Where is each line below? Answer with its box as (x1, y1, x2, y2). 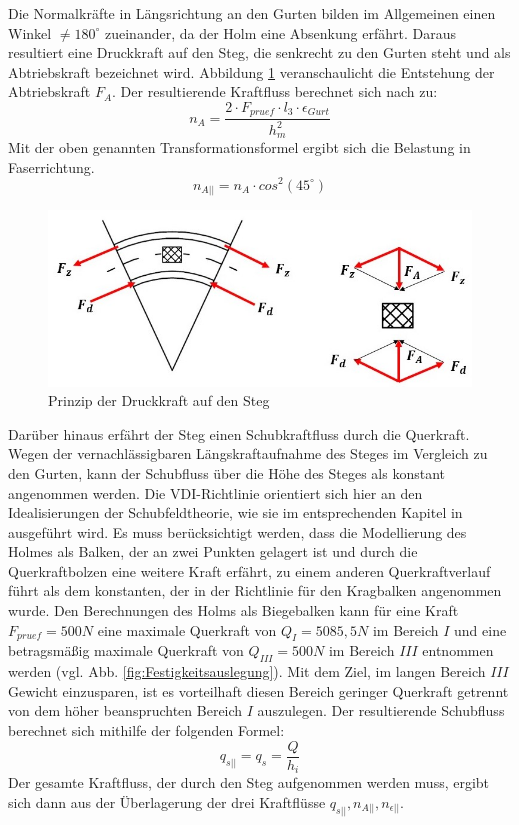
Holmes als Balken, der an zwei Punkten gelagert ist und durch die (8, 541, 418, 562)
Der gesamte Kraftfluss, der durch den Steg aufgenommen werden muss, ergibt (8, 772, 490, 793)
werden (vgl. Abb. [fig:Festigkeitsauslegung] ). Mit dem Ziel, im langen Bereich (8, 661, 486, 682)
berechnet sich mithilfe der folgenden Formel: (8, 720, 285, 741)
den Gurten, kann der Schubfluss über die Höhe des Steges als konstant (8, 462, 446, 483)
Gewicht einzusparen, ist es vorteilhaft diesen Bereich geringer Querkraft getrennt (8, 680, 509, 701)
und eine (454, 619, 507, 640)
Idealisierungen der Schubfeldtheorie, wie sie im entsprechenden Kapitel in (8, 502, 463, 523)
